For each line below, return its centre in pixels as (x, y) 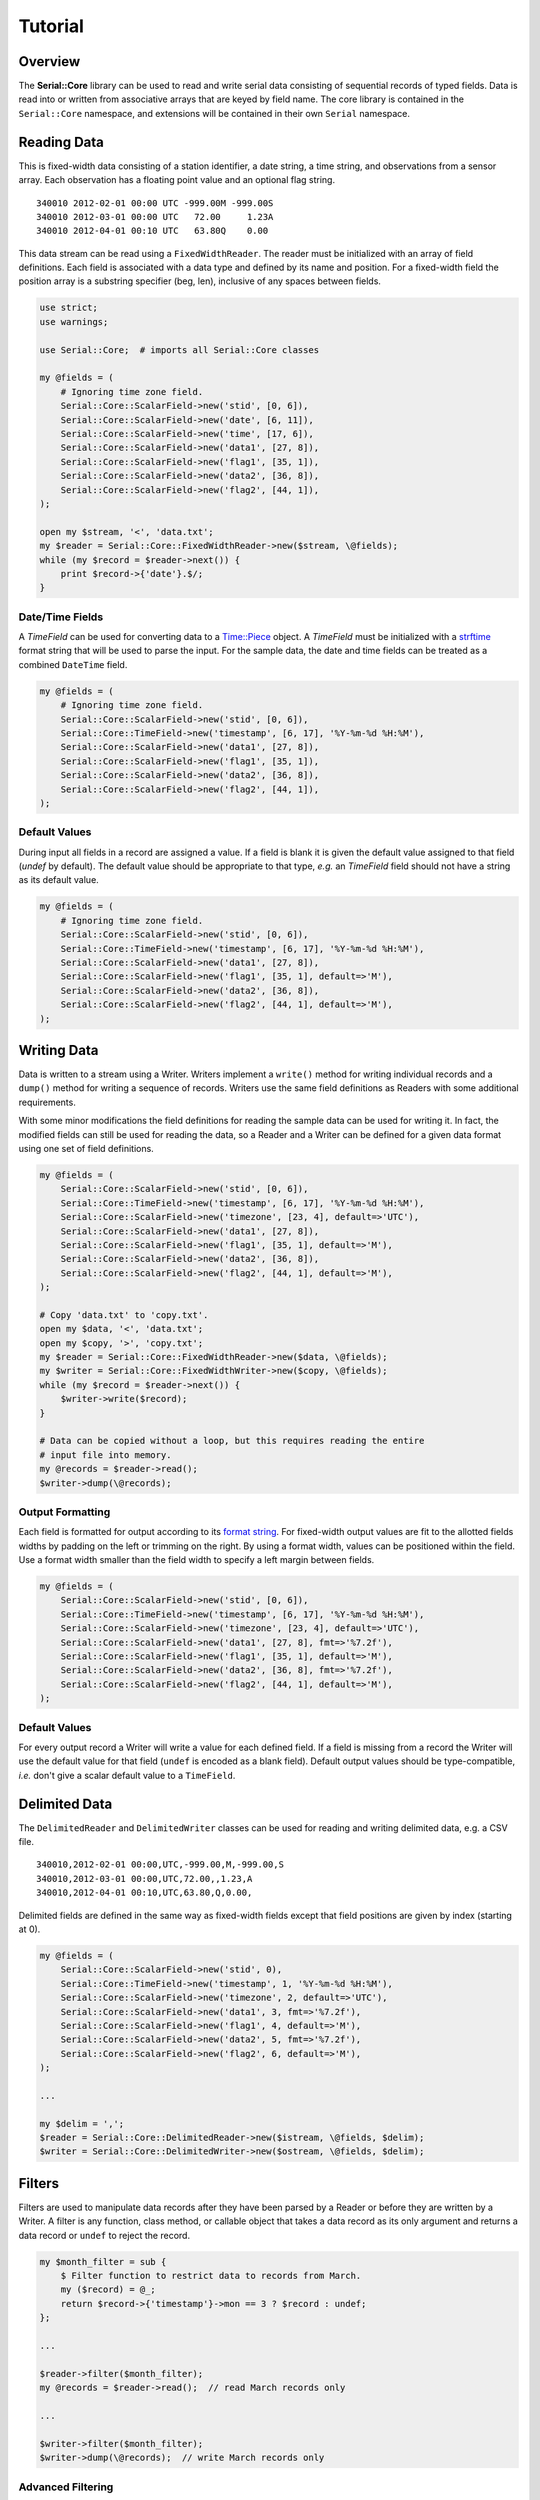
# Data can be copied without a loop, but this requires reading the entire (232, 1441)
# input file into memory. (105, 1454)
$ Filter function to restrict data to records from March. (211, 2276)
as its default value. (58, 880)
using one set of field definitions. (86, 1148)
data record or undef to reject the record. (104, 2235)
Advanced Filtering (66, 2487)
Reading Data (61, 141)
